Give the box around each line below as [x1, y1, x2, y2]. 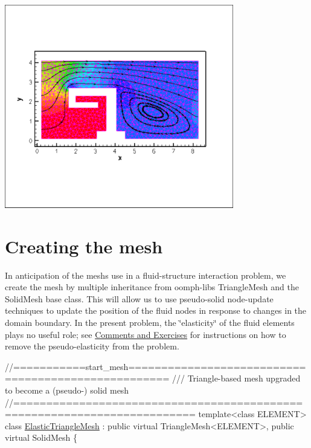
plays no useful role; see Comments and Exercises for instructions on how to [5, 328, 286, 340]
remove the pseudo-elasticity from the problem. [5, 340, 179, 352]
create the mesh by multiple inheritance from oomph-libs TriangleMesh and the [5, 281, 299, 293]
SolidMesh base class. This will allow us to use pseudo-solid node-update [5, 292, 274, 305]
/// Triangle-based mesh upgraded [172, 372, 301, 385]
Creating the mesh [5, 233, 163, 258]
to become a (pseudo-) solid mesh [5, 383, 129, 396]
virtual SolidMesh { [5, 431, 77, 444]
